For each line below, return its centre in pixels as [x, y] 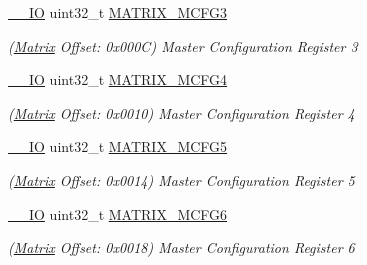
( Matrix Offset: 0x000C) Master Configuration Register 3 [183, 45]
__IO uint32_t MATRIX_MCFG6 [118, 213]
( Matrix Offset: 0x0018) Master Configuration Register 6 [181, 247]
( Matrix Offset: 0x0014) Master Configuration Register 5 [181, 179]
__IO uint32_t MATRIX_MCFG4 [118, 79]
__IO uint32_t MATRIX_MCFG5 [118, 146]
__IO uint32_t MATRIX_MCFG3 [118, 12]
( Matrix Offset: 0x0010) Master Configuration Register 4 [181, 112]
